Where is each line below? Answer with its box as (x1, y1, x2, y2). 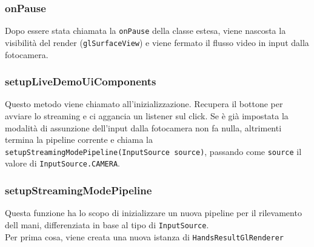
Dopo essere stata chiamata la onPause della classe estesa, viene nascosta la (5, 24, 286, 37)
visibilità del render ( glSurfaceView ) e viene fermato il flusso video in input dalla (5, 36, 309, 48)
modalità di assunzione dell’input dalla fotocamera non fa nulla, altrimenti (5, 121, 282, 134)
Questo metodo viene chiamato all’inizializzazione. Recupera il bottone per (5, 97, 283, 110)
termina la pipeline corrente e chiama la (5, 133, 153, 146)
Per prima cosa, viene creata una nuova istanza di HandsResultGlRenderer (5, 230, 284, 243)
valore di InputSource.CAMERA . (5, 157, 120, 170)
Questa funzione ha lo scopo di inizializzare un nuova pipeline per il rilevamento (5, 206, 302, 219)
